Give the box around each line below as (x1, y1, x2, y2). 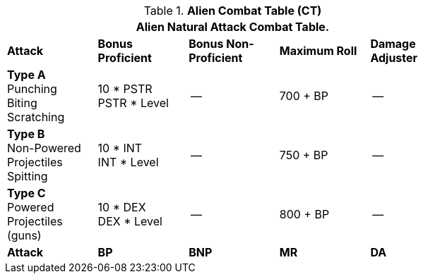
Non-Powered (7, 141, 81, 155)
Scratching (7, 110, 65, 124)
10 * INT (97, 141, 143, 155)
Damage (370, 37, 416, 51)
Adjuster (370, 51, 418, 65)
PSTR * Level (97, 96, 169, 110)
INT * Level (97, 155, 159, 169)
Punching (7, 82, 57, 96)
